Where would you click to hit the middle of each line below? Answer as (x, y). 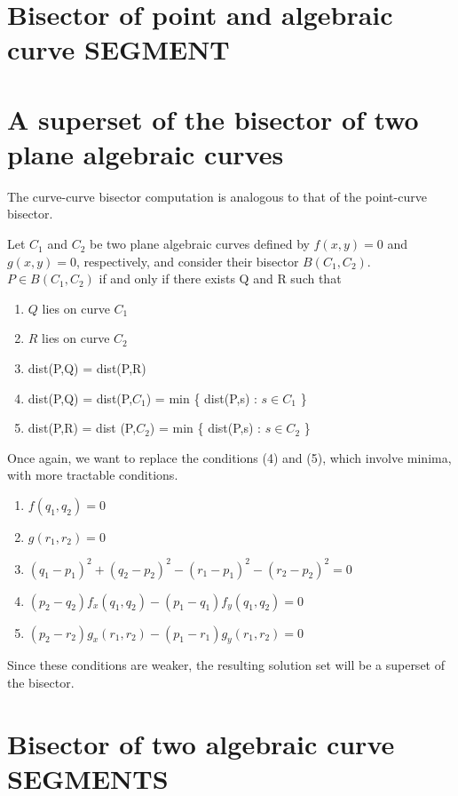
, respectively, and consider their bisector (187, 261)
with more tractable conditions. (93, 475)
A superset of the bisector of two (213, 119)
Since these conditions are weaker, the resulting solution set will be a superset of (226, 665)
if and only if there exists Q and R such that (220, 279)
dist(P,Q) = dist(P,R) (87, 368)
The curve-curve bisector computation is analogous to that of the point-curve (217, 196)
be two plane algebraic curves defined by (200, 244)
